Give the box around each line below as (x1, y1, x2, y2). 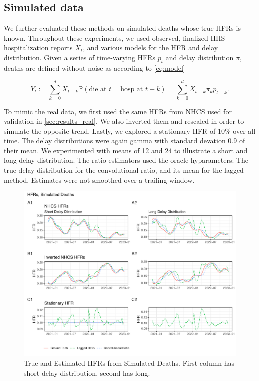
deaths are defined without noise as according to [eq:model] (4, 62, 185, 73)
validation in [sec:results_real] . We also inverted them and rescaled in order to (4, 116, 244, 126)
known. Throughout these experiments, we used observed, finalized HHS (4, 32, 225, 43)
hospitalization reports (4, 42, 73, 53)
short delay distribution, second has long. (24, 368, 150, 378)
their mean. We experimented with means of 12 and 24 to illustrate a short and (4, 145, 248, 155)
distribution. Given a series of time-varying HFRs (4, 52, 156, 62)
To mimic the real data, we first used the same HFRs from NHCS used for (4, 106, 232, 116)
